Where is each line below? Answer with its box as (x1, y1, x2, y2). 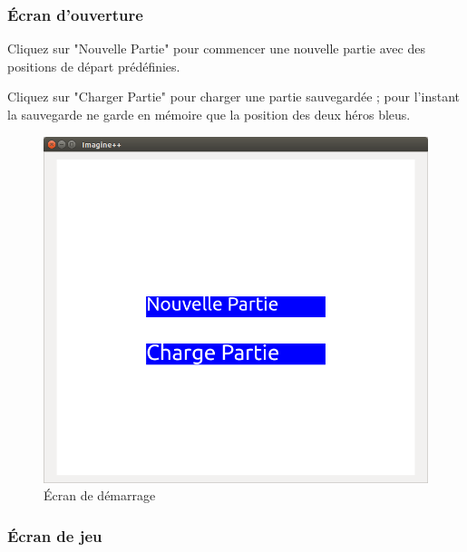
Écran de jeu (7, 524, 102, 547)
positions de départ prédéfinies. (7, 56, 180, 75)
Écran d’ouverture (7, 3, 143, 25)
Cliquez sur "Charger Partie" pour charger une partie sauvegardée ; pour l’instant (7, 87, 460, 106)
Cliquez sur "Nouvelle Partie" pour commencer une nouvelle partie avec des (7, 39, 425, 58)
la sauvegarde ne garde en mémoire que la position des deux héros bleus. (7, 105, 411, 123)
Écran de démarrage (44, 486, 156, 505)
